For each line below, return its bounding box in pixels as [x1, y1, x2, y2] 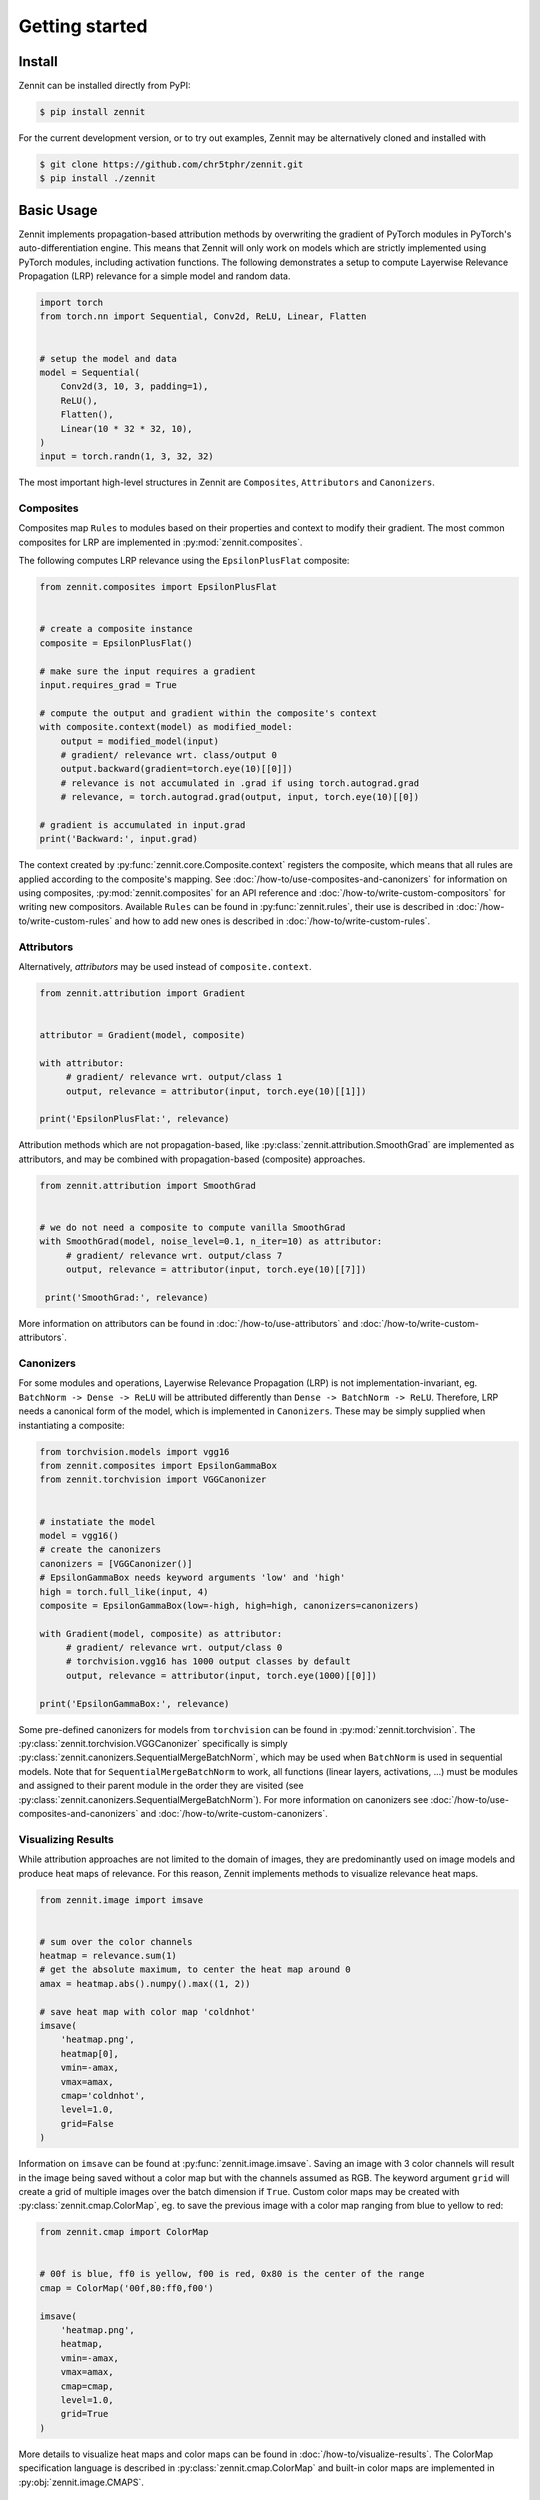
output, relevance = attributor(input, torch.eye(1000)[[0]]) [65, 1670, 378, 1681]
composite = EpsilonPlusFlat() [39, 637, 194, 649]
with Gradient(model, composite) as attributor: [39, 1628, 283, 1639]
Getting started [18, 15, 148, 37]
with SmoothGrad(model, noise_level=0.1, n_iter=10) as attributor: [39, 1236, 383, 1247]
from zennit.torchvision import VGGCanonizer [39, 1474, 267, 1485]
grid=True [60, 2408, 109, 2420]
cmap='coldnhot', [60, 2090, 146, 2101]
